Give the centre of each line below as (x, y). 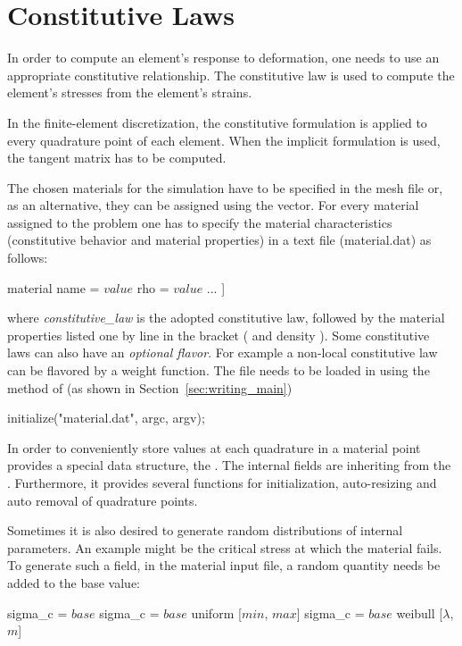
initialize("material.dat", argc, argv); (106, 418)
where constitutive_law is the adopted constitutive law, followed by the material (226, 318)
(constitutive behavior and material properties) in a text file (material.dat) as (219, 240)
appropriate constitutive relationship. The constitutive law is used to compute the (231, 75)
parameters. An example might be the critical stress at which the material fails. (225, 547)
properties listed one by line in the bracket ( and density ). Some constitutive (219, 335)
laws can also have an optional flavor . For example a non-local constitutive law (223, 352)
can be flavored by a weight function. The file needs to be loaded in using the (219, 370)
